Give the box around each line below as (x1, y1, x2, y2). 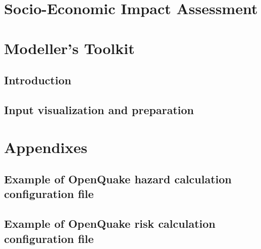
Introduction (4, 72, 72, 88)
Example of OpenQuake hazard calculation (4, 171, 232, 187)
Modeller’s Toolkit (4, 37, 135, 58)
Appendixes (4, 136, 87, 157)
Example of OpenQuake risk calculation (4, 216, 216, 231)
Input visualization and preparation (4, 102, 194, 117)
